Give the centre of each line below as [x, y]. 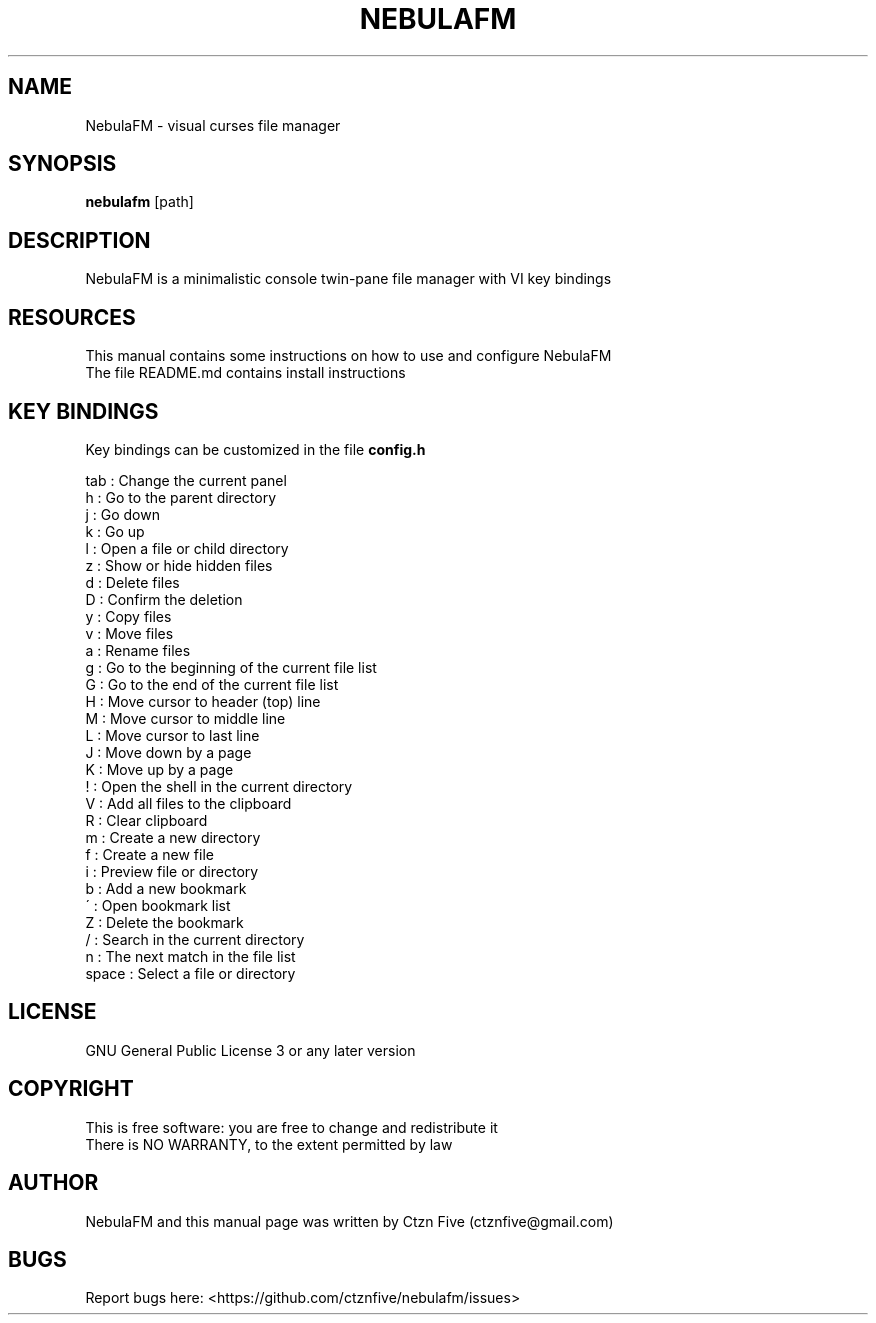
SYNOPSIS [62, 164]
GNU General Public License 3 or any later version [250, 1050]
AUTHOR [53, 1183]
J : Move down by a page [168, 752]
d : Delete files [132, 582]
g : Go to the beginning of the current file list [231, 667]
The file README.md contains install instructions [245, 373]
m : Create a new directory [173, 837]
